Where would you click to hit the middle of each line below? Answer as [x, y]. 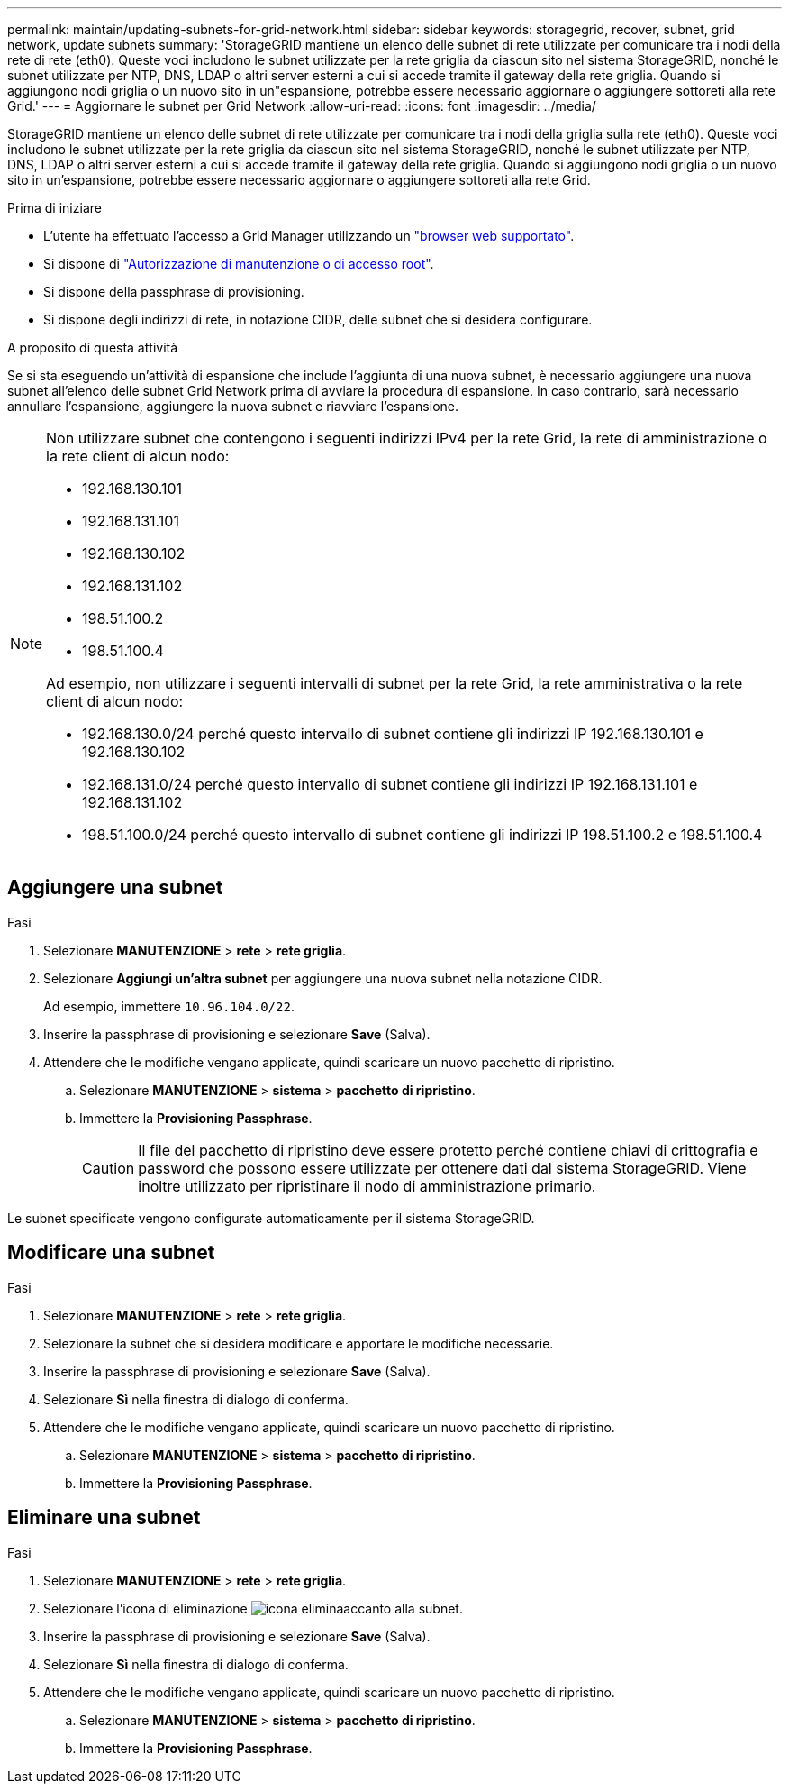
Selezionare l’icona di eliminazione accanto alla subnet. [253, 1608]
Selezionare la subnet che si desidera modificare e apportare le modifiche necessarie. [299, 1343]
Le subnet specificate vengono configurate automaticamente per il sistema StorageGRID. [271, 1218]
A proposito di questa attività [93, 347]
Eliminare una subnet [104, 1518]
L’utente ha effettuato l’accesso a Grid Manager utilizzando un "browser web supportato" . [309, 236]
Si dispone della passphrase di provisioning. [174, 292]
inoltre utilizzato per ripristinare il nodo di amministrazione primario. [367, 1186]
